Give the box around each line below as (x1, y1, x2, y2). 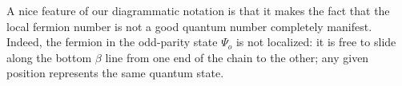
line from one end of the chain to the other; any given (105, 49, 369, 65)
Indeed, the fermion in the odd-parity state (6, 33, 218, 50)
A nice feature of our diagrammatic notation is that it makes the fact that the (6, 2, 390, 18)
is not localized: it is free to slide (235, 33, 396, 50)
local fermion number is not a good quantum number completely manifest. (6, 18, 372, 34)
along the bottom (6, 49, 92, 65)
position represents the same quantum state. (6, 64, 224, 81)
